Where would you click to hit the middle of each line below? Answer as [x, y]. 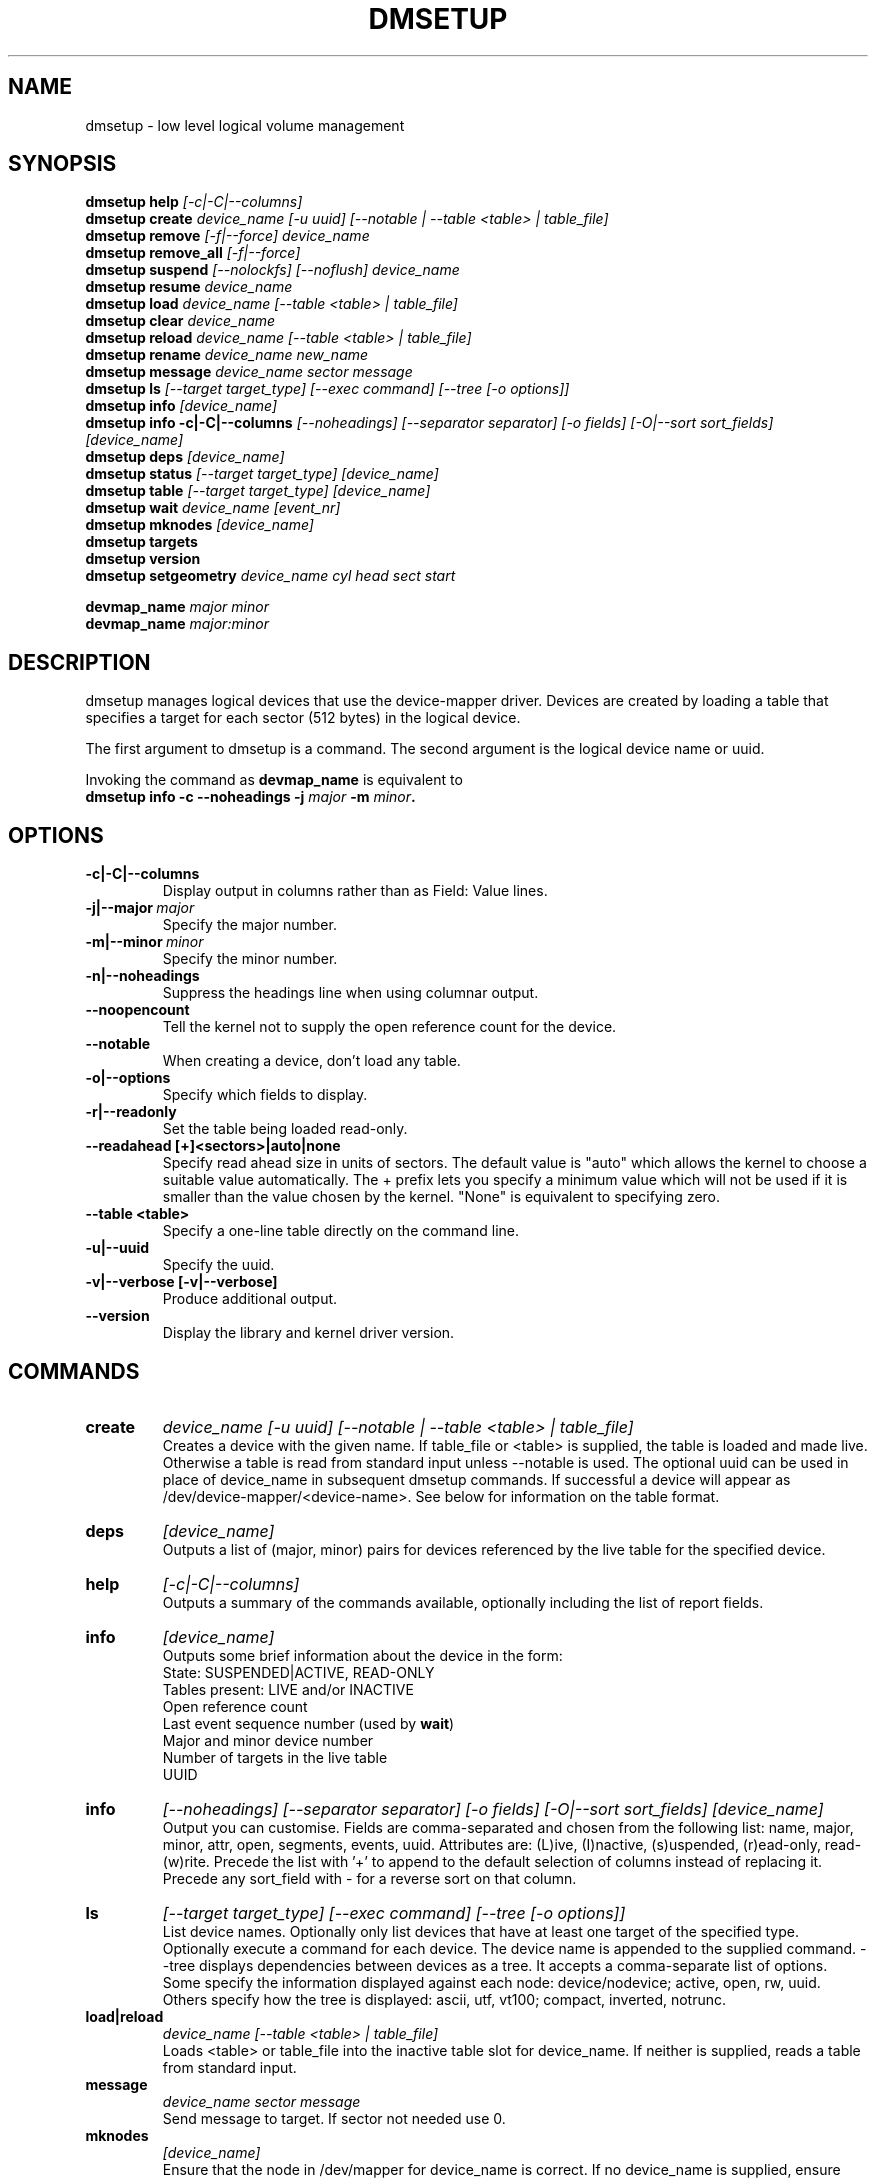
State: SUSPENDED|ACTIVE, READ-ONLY [298, 1672]
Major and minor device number [268, 1740]
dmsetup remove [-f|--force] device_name [227, 236]
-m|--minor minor [144, 942]
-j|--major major [140, 908]
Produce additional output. [250, 1299]
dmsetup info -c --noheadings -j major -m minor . [250, 797]
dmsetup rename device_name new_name [227, 355]
